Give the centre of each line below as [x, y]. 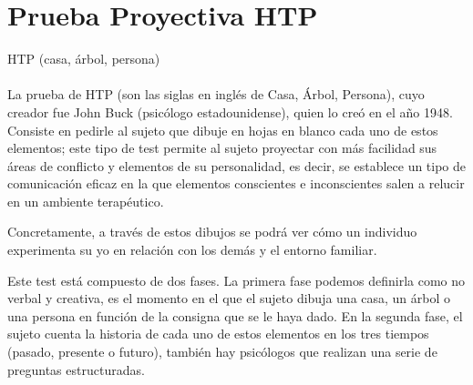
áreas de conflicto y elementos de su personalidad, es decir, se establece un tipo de [237, 165]
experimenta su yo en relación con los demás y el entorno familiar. [192, 250]
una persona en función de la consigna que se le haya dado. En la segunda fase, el [235, 315]
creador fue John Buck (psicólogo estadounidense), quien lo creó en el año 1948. [230, 111]
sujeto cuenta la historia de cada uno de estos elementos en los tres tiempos [218, 334]
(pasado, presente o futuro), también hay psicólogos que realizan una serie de [222, 352]
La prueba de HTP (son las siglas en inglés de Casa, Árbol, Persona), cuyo [216, 94]
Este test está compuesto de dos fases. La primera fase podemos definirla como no [236, 280]
